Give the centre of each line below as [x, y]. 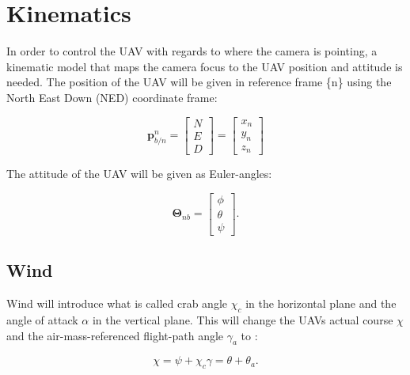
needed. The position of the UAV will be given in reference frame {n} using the [199, 82]
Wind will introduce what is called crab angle [117, 303]
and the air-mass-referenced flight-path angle [115, 335]
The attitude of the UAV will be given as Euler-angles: [139, 174]
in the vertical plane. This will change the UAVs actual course [243, 320]
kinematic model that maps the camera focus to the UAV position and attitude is [205, 66]
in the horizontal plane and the [321, 303]
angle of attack [42, 320]
